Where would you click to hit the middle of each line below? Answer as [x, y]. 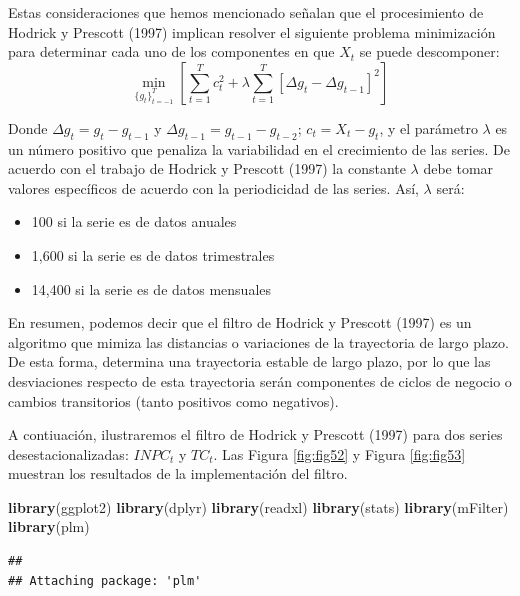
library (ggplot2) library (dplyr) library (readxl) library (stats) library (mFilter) [258, 506]
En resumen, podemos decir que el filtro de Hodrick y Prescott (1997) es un [240, 322]
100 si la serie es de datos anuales [134, 221]
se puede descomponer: [429, 51]
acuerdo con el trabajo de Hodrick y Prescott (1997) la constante [207, 168]
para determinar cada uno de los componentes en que [171, 51]
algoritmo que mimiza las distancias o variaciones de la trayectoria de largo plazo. [258, 341]
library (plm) [49, 526]
